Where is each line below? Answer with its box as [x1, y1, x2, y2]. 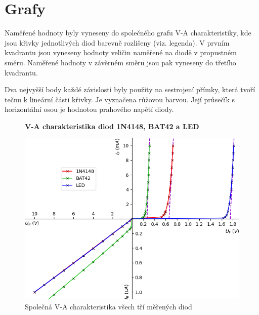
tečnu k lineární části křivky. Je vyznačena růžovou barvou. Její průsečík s [5, 94, 235, 104]
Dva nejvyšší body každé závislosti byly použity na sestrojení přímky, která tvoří [5, 84, 255, 95]
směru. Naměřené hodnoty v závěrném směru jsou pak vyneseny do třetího [5, 57, 236, 67]
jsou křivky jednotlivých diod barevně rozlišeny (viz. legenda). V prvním [5, 37, 230, 48]
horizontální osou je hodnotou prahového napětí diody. [5, 104, 174, 114]
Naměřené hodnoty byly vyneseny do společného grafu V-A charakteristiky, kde [5, 27, 251, 38]
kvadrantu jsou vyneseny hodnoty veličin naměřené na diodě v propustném [5, 47, 237, 58]
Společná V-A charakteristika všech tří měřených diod [25, 301, 192, 312]
